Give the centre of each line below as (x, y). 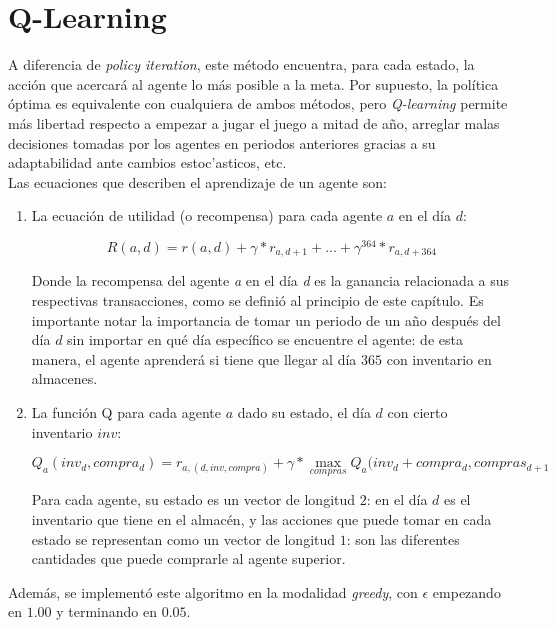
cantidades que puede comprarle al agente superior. (188, 558)
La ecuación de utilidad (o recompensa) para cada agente (207, 215)
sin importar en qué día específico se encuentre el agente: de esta (265, 339)
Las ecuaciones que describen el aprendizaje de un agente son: (197, 181)
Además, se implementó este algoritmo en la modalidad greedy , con (213, 591)
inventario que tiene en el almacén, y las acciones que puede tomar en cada (261, 518)
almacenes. (64, 378)
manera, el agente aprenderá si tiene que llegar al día (194, 358)
